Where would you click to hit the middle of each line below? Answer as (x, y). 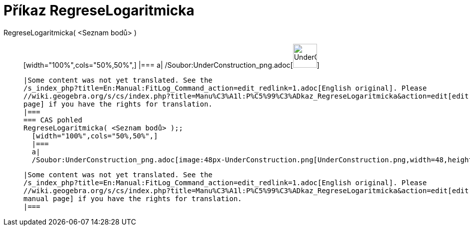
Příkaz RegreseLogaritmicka (99, 10)
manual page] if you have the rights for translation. (133, 198)
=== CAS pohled (53, 120)
